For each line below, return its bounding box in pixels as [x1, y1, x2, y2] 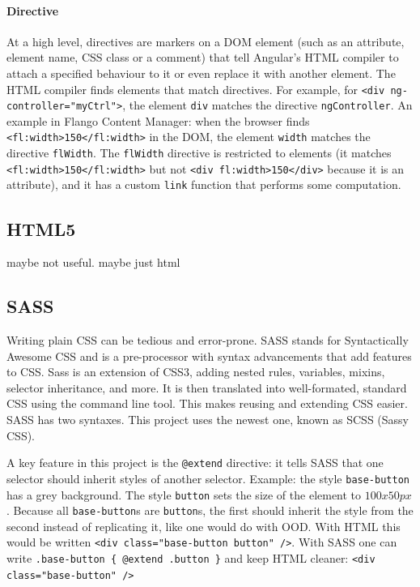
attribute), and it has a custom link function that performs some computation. [6, 176, 401, 193]
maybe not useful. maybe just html [6, 254, 180, 271]
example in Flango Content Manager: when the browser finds [6, 112, 310, 129]
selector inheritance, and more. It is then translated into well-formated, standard [6, 379, 407, 396]
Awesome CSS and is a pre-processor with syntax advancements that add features [6, 347, 412, 364]
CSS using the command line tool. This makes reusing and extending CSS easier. [6, 395, 408, 412]
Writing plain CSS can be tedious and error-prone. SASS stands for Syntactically [6, 332, 409, 349]
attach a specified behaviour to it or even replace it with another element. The [6, 64, 396, 81]
